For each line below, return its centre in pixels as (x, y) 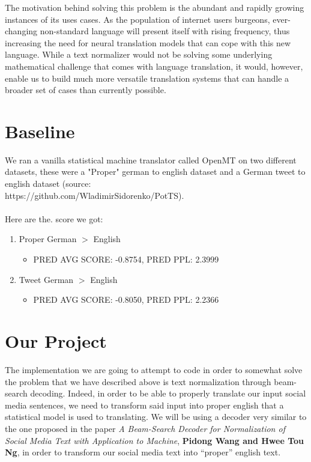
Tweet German (46, 279)
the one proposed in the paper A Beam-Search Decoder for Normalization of (145, 428)
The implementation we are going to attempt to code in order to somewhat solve (154, 369)
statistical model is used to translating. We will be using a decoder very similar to (156, 417)
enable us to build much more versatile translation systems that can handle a (147, 78)
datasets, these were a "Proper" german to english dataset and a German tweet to (155, 172)
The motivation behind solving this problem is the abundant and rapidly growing (155, 7)
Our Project (56, 341)
